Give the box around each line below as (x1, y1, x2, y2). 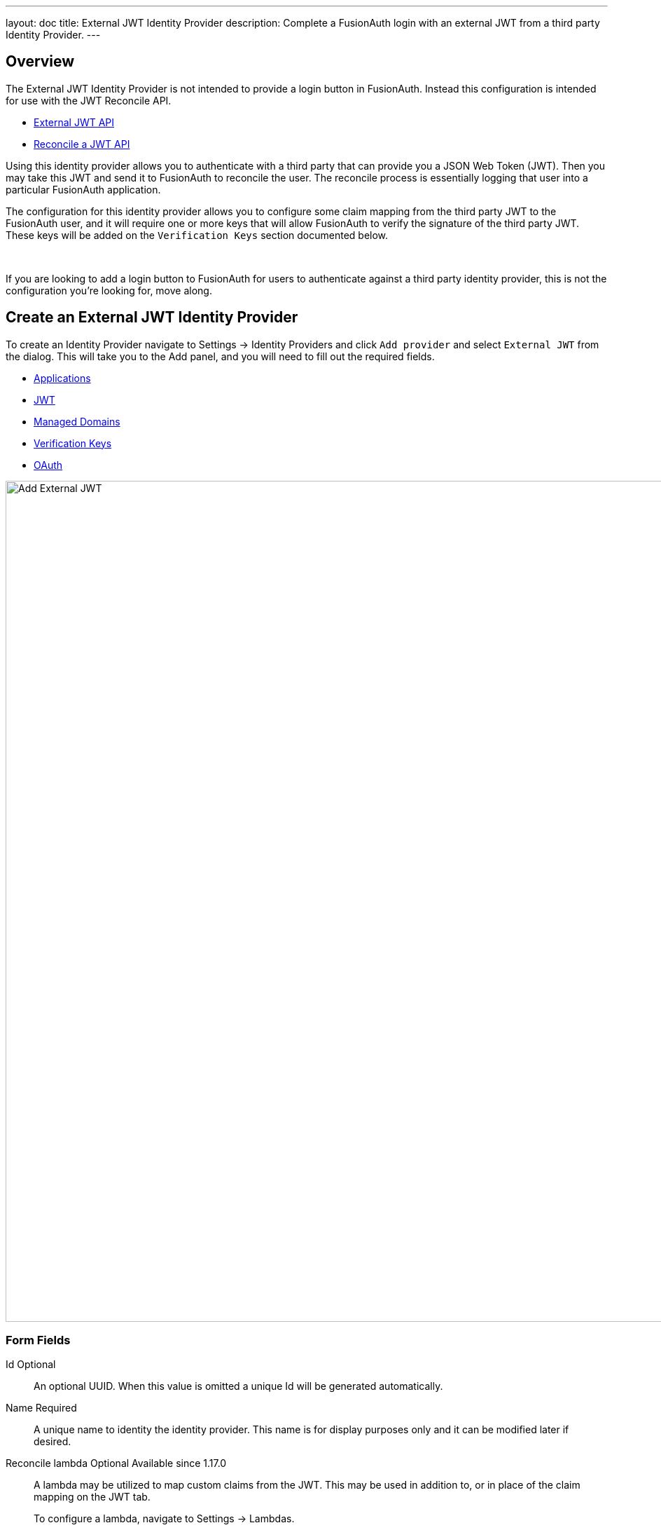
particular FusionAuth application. (6, 183, 161, 196)
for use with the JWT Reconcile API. (6, 94, 172, 107)
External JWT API (34, 116, 115, 128)
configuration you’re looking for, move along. (6, 284, 212, 296)
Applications (34, 371, 91, 384)
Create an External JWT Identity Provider (6, 308, 298, 327)
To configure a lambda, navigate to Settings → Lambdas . (34, 1512, 295, 1525)
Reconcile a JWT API (34, 137, 130, 150)
